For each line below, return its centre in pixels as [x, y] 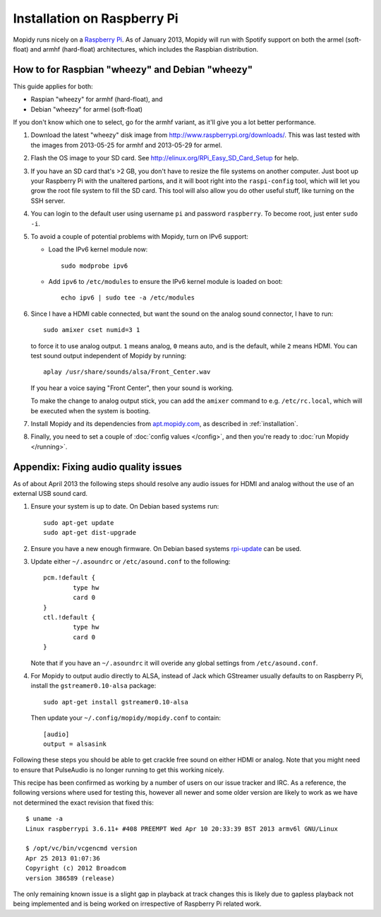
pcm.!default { [69, 578]
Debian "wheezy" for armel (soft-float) [87, 109]
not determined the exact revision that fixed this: [84, 803]
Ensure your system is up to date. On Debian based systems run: [125, 507]
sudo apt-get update [79, 522]
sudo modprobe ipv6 [95, 266]
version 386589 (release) [71, 878]
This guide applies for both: [53, 86]
